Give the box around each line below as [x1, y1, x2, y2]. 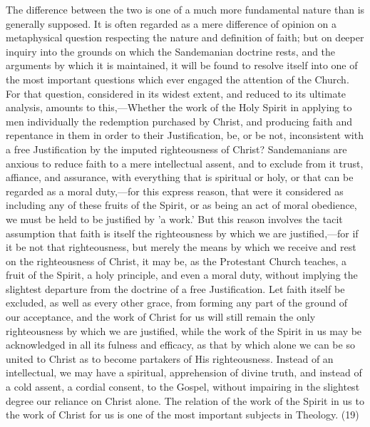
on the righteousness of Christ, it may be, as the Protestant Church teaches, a [6, 253, 347, 268]
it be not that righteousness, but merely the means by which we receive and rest [6, 240, 356, 254]
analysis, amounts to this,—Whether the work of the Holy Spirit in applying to [6, 100, 352, 115]
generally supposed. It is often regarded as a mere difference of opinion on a [6, 16, 337, 31]
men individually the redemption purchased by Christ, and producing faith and [6, 113, 353, 128]
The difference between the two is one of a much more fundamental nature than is [6, 2, 365, 16]
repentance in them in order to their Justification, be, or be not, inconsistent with [6, 128, 364, 143]
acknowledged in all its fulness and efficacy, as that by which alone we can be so [6, 337, 355, 352]
